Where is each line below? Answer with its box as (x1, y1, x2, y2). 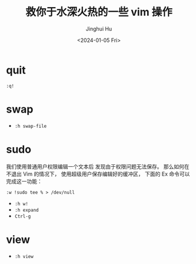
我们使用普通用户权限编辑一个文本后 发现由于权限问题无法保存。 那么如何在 (6, 163, 190, 170)
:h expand (14, 207, 39, 213)
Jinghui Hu (85, 25, 112, 32)
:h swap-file (14, 123, 47, 129)
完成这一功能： (6, 177, 42, 184)
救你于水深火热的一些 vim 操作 (25, 5, 172, 19)
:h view (14, 253, 34, 259)
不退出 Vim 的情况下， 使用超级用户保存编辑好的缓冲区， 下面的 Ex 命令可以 (6, 170, 190, 177)
